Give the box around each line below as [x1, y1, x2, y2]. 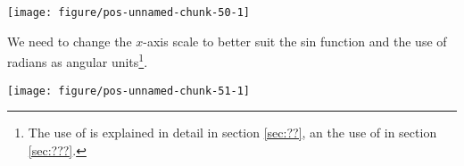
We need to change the [7, 31, 132, 50]
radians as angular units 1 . [7, 50, 148, 71]
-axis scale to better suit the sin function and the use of [143, 31, 447, 50]
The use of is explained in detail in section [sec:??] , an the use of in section [28, 123, 437, 142]
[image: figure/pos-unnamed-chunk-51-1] [7, 84, 251, 97]
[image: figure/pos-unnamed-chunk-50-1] [7, 6, 251, 19]
